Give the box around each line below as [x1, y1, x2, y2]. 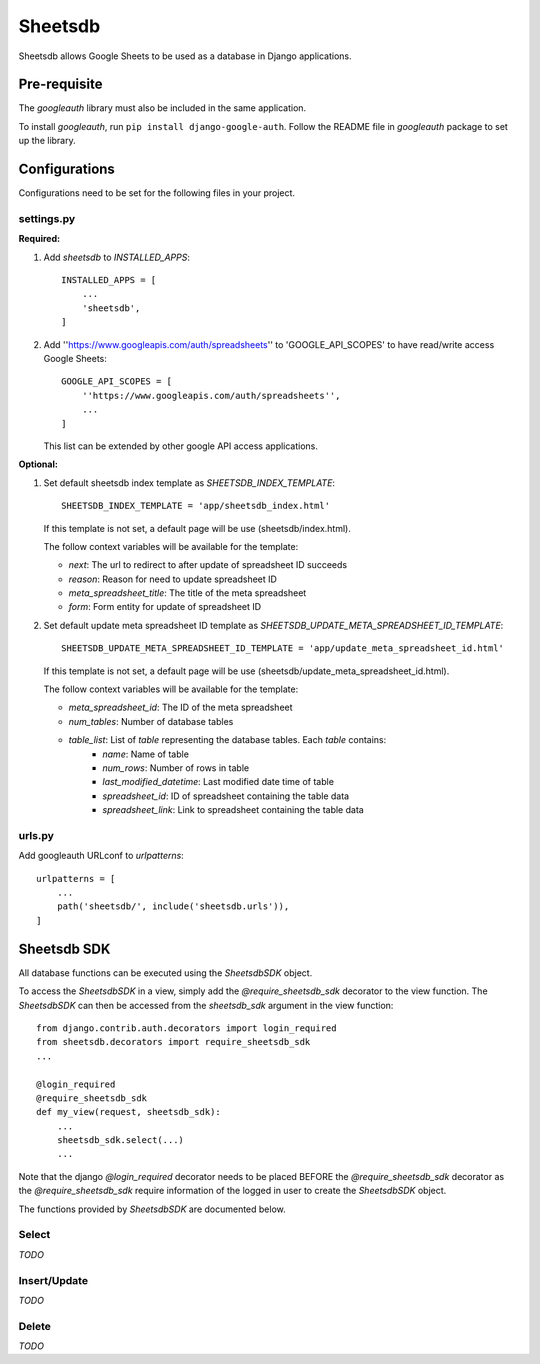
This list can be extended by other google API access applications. [43, 440, 319, 452]
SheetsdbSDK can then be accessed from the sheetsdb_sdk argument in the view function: [18, 999, 394, 1011]
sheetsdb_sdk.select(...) [56, 1135, 185, 1146]
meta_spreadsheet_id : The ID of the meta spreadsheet [68, 701, 294, 714]
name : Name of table [102, 748, 190, 760]
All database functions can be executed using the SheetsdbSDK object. [18, 966, 313, 979]
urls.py [18, 828, 55, 842]
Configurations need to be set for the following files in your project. [18, 187, 295, 199]
